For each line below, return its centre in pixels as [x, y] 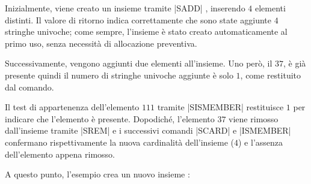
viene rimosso [254, 118]
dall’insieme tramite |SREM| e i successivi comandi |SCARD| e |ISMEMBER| [148, 130]
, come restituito [271, 75]
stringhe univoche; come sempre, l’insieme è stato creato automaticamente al [146, 31]
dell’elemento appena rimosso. [60, 154]
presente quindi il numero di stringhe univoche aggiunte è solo [119, 75]
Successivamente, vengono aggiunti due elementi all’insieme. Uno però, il [139, 63]
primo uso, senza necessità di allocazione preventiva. [101, 43]
